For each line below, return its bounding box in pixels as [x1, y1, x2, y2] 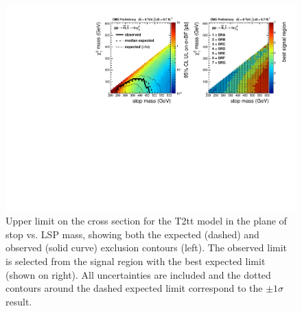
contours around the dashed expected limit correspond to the [5, 281, 263, 295]
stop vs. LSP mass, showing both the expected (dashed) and [5, 227, 259, 241]
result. [5, 294, 32, 308]
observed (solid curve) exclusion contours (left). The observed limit [5, 240, 288, 255]
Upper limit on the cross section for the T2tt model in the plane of [5, 214, 287, 228]
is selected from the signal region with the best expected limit [5, 254, 266, 268]
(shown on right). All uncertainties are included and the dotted [5, 267, 271, 281]
